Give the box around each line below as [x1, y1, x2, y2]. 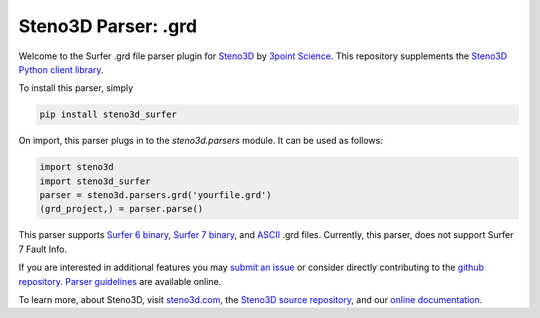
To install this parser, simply [18, 82, 134, 94]
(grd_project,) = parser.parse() [39, 203, 204, 215]
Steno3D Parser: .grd [18, 15, 198, 37]
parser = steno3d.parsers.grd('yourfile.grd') [39, 190, 272, 201]
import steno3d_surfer [39, 175, 151, 187]
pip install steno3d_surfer [39, 109, 177, 120]
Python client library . [18, 63, 104, 75]
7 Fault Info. [18, 243, 68, 255]
